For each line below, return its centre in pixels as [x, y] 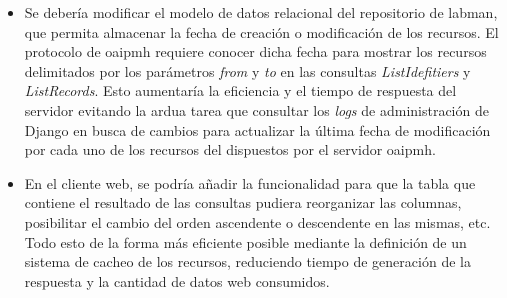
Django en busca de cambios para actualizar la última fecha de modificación [257, 129]
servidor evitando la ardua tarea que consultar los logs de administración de [256, 109]
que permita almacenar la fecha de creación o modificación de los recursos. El [261, 31]
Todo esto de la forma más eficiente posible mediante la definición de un [245, 241]
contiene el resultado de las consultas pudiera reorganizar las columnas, [243, 202]
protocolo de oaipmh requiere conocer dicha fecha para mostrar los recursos [255, 51]
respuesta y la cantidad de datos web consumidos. [177, 280]
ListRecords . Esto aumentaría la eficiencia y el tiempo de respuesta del [240, 90]
